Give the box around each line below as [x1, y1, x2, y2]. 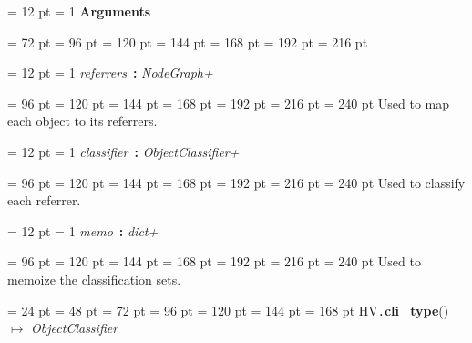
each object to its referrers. [7, 111, 158, 130]
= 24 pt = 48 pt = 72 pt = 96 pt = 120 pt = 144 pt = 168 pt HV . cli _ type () [7, 300, 449, 319]
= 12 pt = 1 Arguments [7, 2, 151, 20]
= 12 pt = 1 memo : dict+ [7, 221, 159, 240]
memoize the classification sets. [7, 269, 181, 288]
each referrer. [7, 191, 81, 210]
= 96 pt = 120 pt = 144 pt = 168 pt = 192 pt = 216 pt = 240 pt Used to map [7, 93, 449, 112]
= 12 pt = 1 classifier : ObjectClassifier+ [7, 141, 240, 161]
